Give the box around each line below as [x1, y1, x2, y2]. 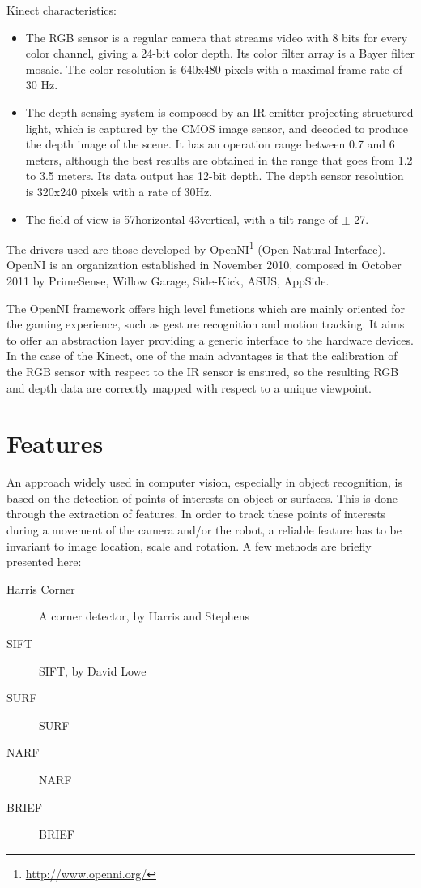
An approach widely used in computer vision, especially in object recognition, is [6, 474, 402, 491]
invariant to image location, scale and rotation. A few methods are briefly [6, 537, 372, 554]
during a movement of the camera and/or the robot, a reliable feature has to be [6, 521, 402, 538]
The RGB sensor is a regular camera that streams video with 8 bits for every [25, 28, 408, 45]
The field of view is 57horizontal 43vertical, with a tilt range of [25, 210, 338, 227]
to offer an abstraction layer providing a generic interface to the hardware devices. [6, 331, 414, 348]
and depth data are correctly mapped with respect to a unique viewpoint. [6, 379, 372, 396]
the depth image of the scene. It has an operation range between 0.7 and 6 [25, 135, 395, 152]
